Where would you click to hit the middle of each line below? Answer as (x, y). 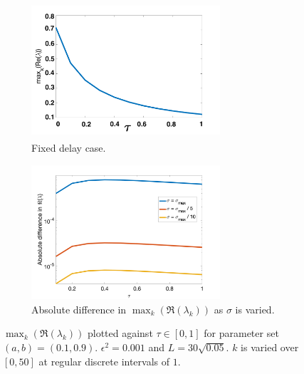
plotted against (120, 333)
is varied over (270, 347)
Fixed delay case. (69, 147)
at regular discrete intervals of (104, 361)
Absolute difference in (79, 309)
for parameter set (241, 333)
